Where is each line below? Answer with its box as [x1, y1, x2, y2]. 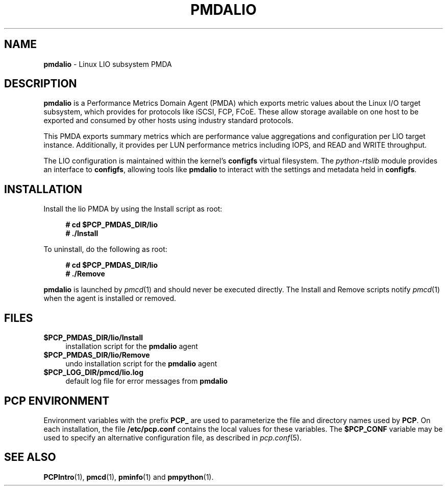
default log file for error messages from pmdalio [65, 377, 228, 386]
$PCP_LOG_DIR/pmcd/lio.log [43, 368, 143, 377]
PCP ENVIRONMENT [4, 394, 110, 407]
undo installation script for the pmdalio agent [65, 359, 217, 368]
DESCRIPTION [4, 77, 77, 90]
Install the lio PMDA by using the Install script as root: [43, 204, 222, 214]
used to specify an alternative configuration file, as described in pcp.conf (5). [43, 433, 302, 442]
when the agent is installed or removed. [43, 294, 177, 303]
